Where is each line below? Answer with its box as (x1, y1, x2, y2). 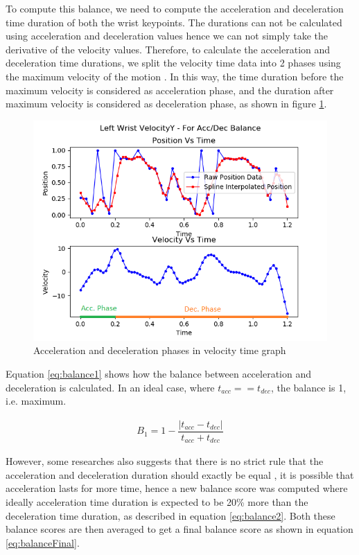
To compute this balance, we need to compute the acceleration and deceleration (6, 1, 344, 15)
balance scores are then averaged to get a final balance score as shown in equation (6, 522, 353, 536)
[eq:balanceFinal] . (6, 535, 80, 549)
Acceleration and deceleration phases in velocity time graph (33, 343, 286, 358)
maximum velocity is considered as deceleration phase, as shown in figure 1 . (6, 96, 327, 111)
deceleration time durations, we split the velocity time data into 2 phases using (6, 55, 341, 70)
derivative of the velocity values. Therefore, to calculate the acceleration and (6, 42, 331, 56)
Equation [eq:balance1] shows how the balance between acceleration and (6, 366, 312, 380)
